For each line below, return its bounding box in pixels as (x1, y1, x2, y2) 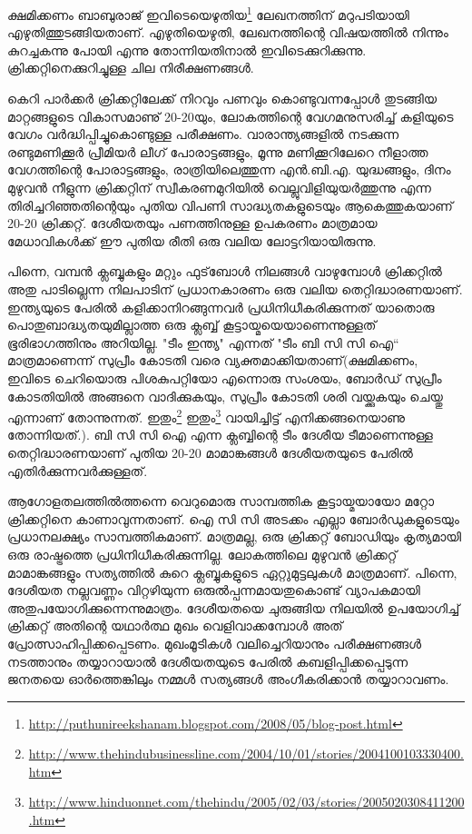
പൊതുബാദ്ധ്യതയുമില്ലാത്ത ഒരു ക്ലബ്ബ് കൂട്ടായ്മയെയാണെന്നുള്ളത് (7, 315, 377, 334)
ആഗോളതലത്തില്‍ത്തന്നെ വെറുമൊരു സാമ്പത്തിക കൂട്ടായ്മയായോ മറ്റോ (7, 491, 435, 511)
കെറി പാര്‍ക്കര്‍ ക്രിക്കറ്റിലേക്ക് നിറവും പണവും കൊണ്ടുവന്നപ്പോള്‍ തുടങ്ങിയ (7, 89, 438, 108)
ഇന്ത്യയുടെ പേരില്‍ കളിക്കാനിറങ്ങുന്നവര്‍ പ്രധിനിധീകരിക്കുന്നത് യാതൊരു (7, 297, 435, 316)
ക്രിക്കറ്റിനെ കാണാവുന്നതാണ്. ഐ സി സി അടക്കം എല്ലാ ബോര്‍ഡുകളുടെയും (7, 509, 459, 528)
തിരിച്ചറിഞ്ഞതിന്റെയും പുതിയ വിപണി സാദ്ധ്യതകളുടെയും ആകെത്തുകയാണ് (7, 195, 453, 214)
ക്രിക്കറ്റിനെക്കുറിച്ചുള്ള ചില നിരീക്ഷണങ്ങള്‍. (7, 58, 254, 77)
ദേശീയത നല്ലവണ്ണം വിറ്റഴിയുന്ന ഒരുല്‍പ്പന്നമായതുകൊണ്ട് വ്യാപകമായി (7, 581, 420, 600)
